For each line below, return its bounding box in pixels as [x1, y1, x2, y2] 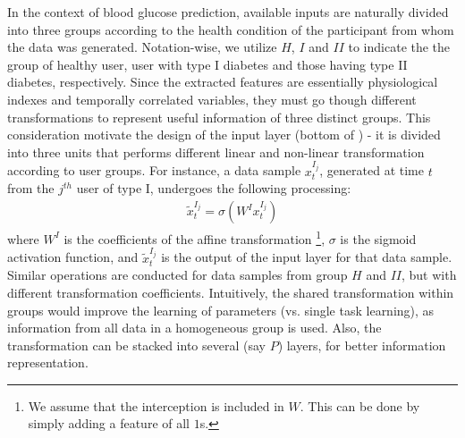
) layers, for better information [277, 335, 446, 354]
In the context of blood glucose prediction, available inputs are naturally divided [7, 3, 449, 21]
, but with [402, 265, 457, 284]
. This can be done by [300, 396, 420, 415]
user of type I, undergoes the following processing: [76, 179, 351, 198]
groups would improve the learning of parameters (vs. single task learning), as [7, 300, 435, 319]
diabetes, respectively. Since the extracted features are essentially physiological [7, 72, 438, 91]
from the [7, 179, 55, 198]
